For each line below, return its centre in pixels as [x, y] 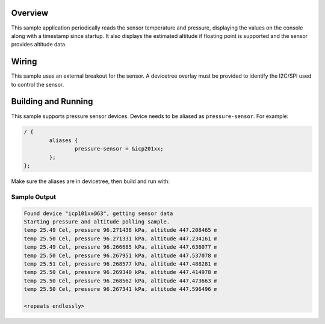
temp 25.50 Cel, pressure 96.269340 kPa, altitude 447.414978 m [121, 272]
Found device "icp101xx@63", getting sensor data [98, 213]
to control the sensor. [38, 84]
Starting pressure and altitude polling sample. [97, 222]
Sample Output [34, 197]
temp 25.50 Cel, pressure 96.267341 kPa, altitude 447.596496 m [121, 289]
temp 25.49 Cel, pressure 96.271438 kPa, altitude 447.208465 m [121, 230]
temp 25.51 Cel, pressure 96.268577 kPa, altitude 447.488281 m [121, 264]
